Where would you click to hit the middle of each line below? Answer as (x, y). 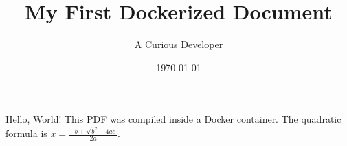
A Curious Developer (179, 44)
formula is (26, 133)
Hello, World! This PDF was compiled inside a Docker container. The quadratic (173, 119)
